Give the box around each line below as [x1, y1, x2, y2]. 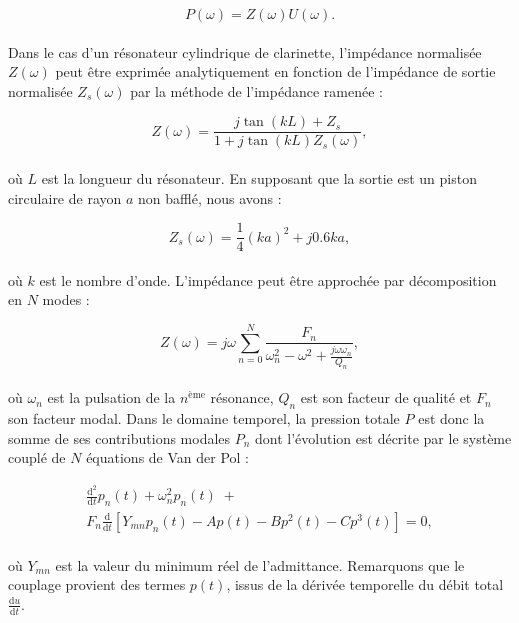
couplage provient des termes [8, 574, 186, 595]
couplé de [8, 447, 66, 468]
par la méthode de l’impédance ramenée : [130, 80, 383, 101]
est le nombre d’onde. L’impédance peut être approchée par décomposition [39, 269, 497, 290]
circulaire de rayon [8, 187, 122, 208]
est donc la [418, 408, 485, 429]
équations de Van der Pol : [86, 447, 250, 468]
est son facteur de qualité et [300, 387, 472, 408]
